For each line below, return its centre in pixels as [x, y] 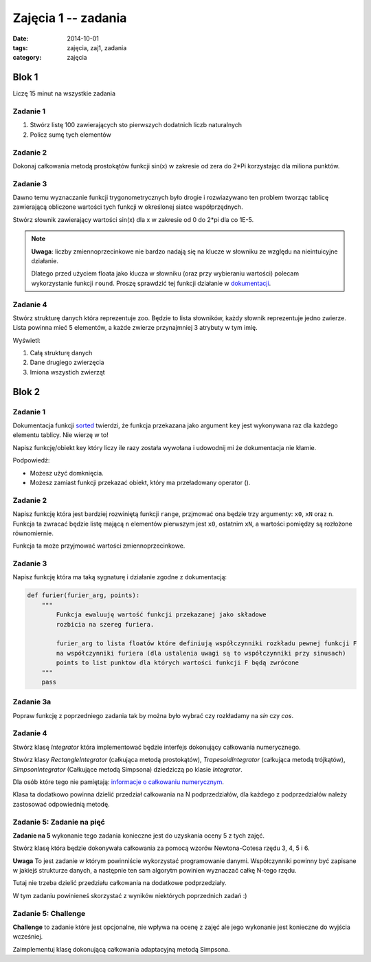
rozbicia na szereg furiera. [105, 624]
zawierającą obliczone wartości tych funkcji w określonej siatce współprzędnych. [128, 207]
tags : [20, 47]
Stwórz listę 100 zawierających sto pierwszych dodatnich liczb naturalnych [136, 125]
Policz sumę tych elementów [70, 135]
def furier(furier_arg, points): [83, 595]
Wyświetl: [27, 340]
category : [27, 58]
